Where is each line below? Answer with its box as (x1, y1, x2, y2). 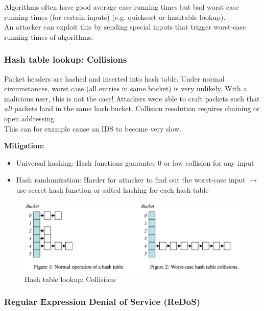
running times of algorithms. (4, 31, 93, 42)
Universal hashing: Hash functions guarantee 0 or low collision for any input (16, 157, 254, 168)
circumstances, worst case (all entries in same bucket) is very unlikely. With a (4, 83, 247, 94)
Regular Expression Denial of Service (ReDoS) (4, 295, 200, 308)
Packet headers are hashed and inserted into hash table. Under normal (4, 73, 225, 84)
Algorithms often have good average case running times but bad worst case (4, 2, 239, 12)
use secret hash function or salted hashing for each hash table (16, 184, 209, 195)
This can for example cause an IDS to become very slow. (4, 123, 181, 134)
